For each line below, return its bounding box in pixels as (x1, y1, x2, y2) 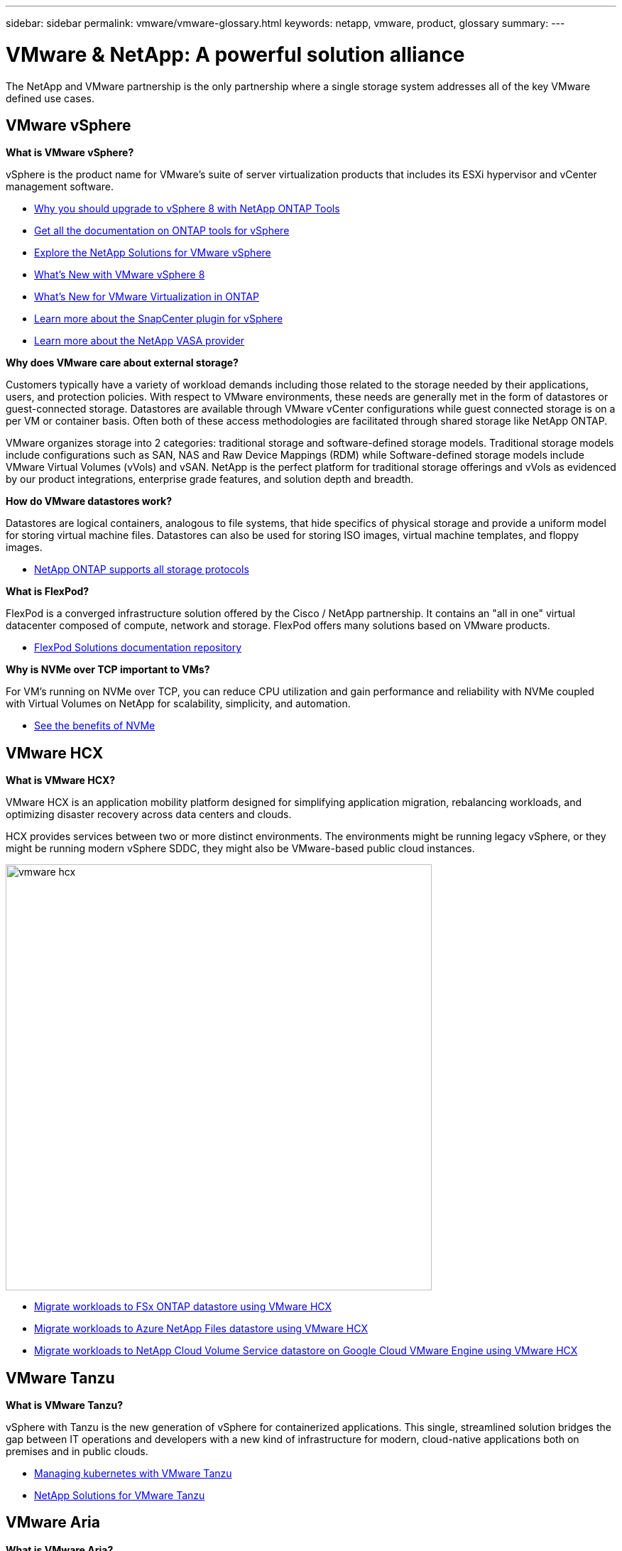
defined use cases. (6, 92, 94, 104)
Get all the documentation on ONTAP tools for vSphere (34, 224, 290, 237)
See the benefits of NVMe (34, 719, 155, 732)
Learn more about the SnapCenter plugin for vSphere (34, 312, 283, 325)
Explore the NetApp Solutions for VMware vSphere (34, 246, 271, 259)
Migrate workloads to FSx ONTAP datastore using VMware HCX (34, 1300, 332, 1313)
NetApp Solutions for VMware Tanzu (34, 1489, 205, 1502)
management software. (6, 180, 114, 193)
